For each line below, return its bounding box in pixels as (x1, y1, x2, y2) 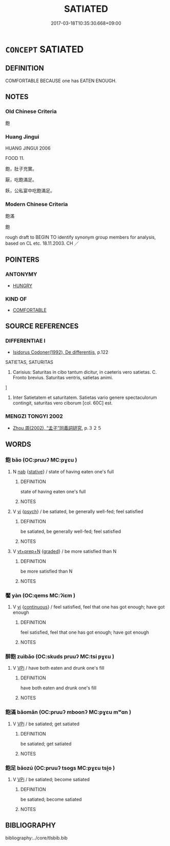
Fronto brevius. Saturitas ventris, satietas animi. (12, 374, 114, 380)
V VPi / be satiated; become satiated (12, 776, 90, 782)
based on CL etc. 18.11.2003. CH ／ (5, 240, 79, 247)
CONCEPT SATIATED (5, 43, 84, 55)
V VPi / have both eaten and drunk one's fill (12, 665, 104, 671)
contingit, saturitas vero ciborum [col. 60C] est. (12, 399, 113, 406)
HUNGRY (12, 282, 32, 288)
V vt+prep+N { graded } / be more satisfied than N (12, 548, 117, 554)
